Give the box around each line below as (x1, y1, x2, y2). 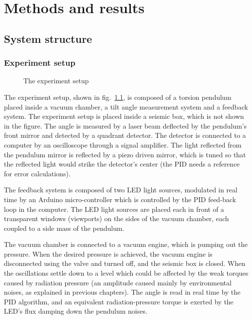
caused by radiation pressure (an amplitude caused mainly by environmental (4, 277, 232, 287)
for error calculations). (4, 168, 71, 178)
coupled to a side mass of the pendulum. (4, 223, 125, 233)
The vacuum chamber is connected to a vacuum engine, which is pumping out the (4, 239, 248, 249)
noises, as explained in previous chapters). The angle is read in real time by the (4, 287, 241, 297)
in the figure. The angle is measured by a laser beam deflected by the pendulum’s (4, 120, 247, 131)
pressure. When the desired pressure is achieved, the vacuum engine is (4, 248, 213, 259)
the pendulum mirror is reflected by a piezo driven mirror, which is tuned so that (4, 149, 246, 159)
